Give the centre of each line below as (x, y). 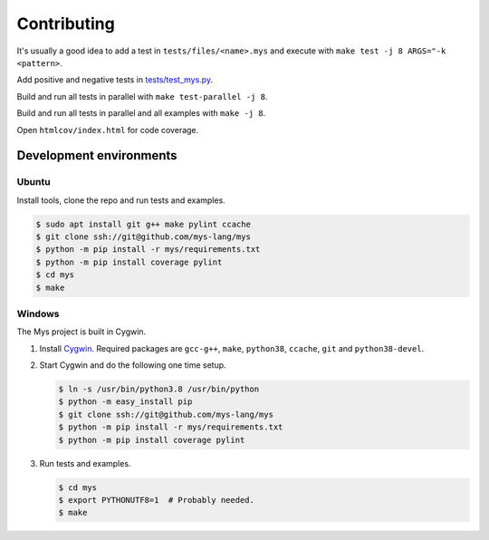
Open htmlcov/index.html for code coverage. (108, 130)
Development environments (97, 155)
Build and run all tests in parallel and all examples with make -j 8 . (141, 113)
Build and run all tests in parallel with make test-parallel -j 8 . (142, 96)
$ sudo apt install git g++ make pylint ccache (143, 224)
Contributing (66, 24)
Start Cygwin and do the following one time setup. (133, 365)
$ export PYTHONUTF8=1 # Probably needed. (157, 500)
